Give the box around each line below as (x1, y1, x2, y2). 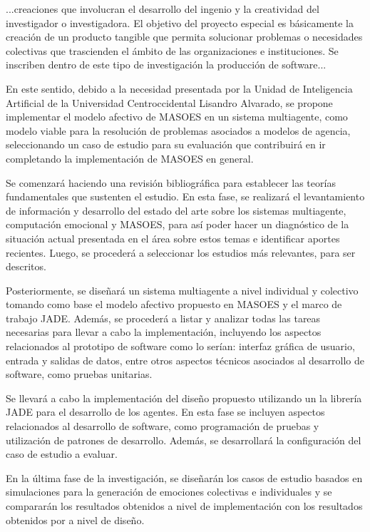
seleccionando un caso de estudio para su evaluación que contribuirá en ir (6, 137, 326, 152)
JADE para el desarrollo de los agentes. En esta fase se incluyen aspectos (6, 404, 325, 419)
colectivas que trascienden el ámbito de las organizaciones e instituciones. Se (6, 43, 339, 58)
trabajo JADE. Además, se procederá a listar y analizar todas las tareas (6, 310, 321, 325)
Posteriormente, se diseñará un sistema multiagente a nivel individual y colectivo (6, 282, 359, 297)
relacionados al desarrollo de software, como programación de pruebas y (6, 419, 319, 434)
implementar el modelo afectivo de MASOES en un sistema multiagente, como (6, 109, 348, 124)
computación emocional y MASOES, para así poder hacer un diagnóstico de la (6, 217, 349, 232)
